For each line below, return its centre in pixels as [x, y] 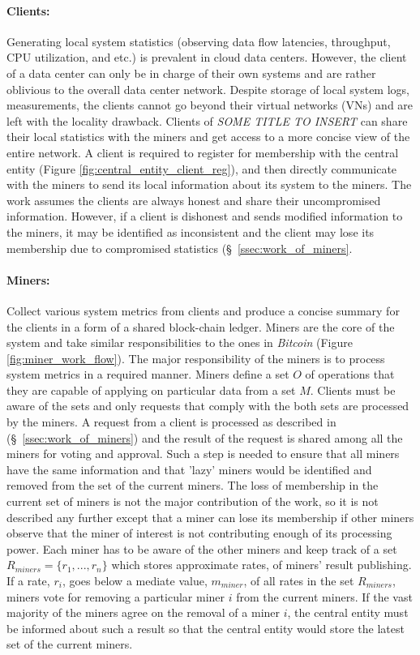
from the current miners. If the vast [324, 596]
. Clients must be [353, 390]
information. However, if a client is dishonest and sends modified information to [205, 216]
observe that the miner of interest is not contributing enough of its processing [199, 533]
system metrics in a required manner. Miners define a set [148, 374]
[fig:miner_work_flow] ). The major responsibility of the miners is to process [196, 358]
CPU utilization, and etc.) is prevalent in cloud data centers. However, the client [207, 57]
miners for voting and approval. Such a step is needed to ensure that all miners [203, 454]
